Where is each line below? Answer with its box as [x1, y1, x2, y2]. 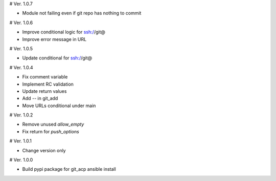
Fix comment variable [22, 74, 68, 80]
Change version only [22, 147, 66, 153]
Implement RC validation [22, 81, 74, 87]
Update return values [22, 88, 67, 94]
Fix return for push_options [22, 128, 79, 134]
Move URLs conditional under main [22, 103, 96, 109]
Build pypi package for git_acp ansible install [22, 166, 116, 172]
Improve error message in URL [22, 36, 87, 42]
